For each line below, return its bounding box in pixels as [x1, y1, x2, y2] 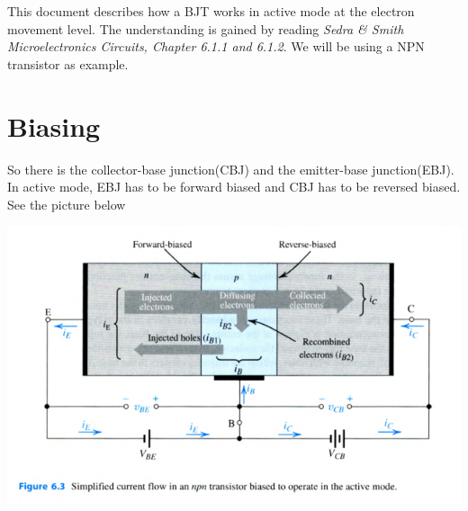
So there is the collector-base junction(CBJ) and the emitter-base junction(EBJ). [7, 159, 454, 178]
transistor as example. [7, 54, 129, 73]
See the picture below [7, 194, 126, 213]
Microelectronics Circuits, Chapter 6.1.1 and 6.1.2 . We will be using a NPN [7, 37, 425, 56]
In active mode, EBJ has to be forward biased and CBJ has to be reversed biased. [7, 177, 461, 196]
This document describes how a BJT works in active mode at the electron [7, 2, 415, 20]
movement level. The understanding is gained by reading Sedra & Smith [7, 19, 404, 38]
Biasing [7, 107, 101, 144]
